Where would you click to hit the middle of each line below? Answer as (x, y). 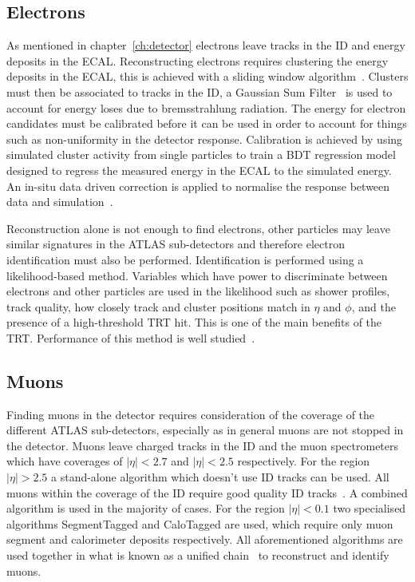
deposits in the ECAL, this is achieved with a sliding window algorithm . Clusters (207, 76)
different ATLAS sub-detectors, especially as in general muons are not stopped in (205, 430)
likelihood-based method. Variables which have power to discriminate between (197, 275)
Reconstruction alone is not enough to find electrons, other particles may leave (198, 228)
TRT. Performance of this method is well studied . (131, 337)
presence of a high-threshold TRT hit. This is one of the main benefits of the (194, 322)
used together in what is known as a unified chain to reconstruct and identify (198, 555)
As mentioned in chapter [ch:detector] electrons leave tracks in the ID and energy (206, 45)
